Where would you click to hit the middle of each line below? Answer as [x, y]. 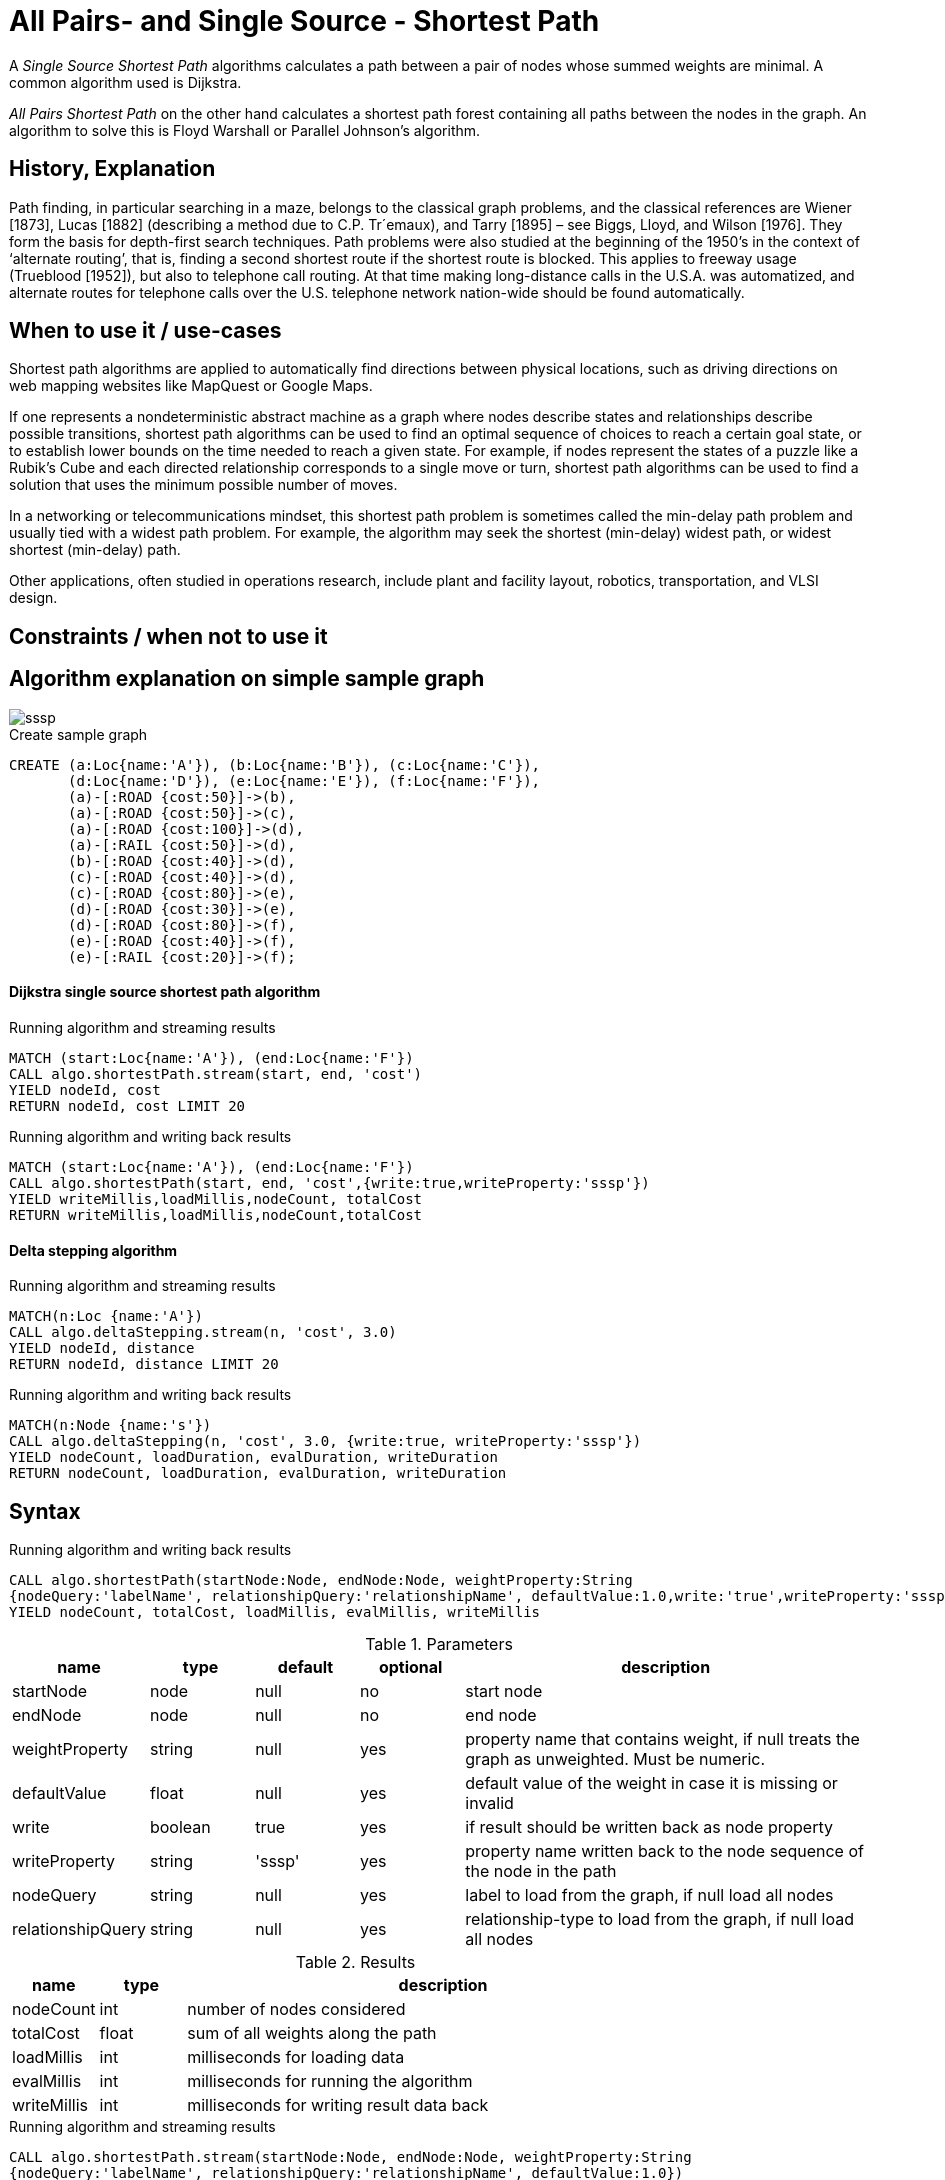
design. [33, 598]
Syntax [45, 1511]
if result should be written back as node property [649, 1826]
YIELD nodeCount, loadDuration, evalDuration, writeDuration [253, 1457]
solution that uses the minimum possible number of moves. [203, 485]
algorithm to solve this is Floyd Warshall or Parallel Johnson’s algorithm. [245, 130]
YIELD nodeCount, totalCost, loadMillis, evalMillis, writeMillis [275, 1611]
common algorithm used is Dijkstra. [125, 82]
